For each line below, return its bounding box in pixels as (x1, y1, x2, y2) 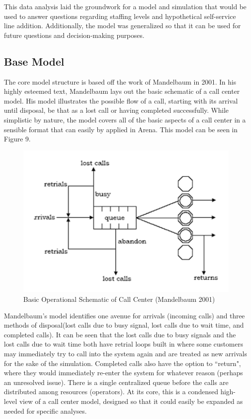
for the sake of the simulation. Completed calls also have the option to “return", (4, 358, 241, 368)
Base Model (4, 53, 64, 69)
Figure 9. (4, 134, 31, 144)
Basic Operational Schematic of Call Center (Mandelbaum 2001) (23, 294, 215, 304)
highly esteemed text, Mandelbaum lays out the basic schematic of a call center (4, 86, 240, 96)
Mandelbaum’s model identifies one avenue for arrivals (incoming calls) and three (4, 310, 245, 320)
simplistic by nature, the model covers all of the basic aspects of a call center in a (4, 114, 246, 124)
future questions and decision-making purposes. (4, 30, 144, 40)
